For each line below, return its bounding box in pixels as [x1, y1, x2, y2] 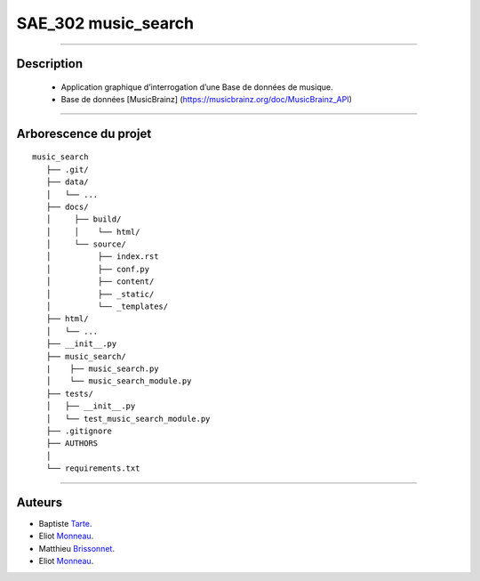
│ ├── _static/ [45, 289, 155, 299]
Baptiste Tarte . [38, 519, 92, 529]
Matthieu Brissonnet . [38, 543, 116, 553]
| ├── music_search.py [45, 364, 159, 374]
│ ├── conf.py [45, 263, 150, 274]
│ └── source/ [45, 239, 126, 249]
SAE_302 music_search [16, 13, 195, 33]
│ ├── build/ [45, 214, 122, 224]
